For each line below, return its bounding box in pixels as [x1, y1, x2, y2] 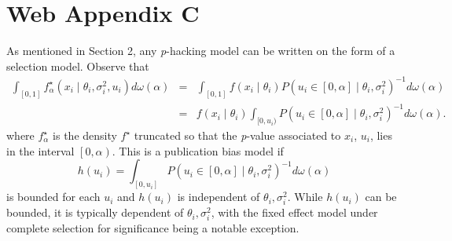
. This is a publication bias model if [112, 142, 284, 159]
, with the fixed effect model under [211, 204, 378, 221]
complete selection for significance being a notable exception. [6, 220, 299, 236]
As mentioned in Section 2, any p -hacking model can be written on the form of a [6, 42, 395, 59]
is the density [53, 127, 117, 144]
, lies [369, 127, 392, 144]
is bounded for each [6, 188, 101, 205]
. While [287, 188, 323, 205]
